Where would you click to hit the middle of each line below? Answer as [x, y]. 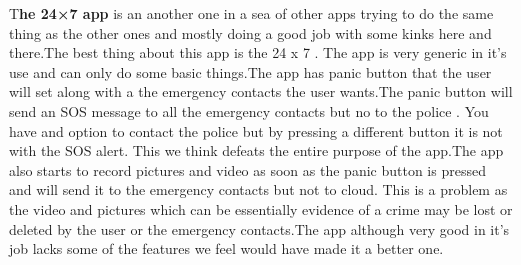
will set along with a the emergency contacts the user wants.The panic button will [261, 91]
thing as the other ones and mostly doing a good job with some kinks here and [250, 32]
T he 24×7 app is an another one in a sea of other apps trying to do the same [251, 13]
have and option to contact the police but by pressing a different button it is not [256, 130]
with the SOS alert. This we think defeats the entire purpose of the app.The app [256, 150]
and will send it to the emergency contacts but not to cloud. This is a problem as [258, 189]
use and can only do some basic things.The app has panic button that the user [250, 71]
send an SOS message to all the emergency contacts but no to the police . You [249, 110]
